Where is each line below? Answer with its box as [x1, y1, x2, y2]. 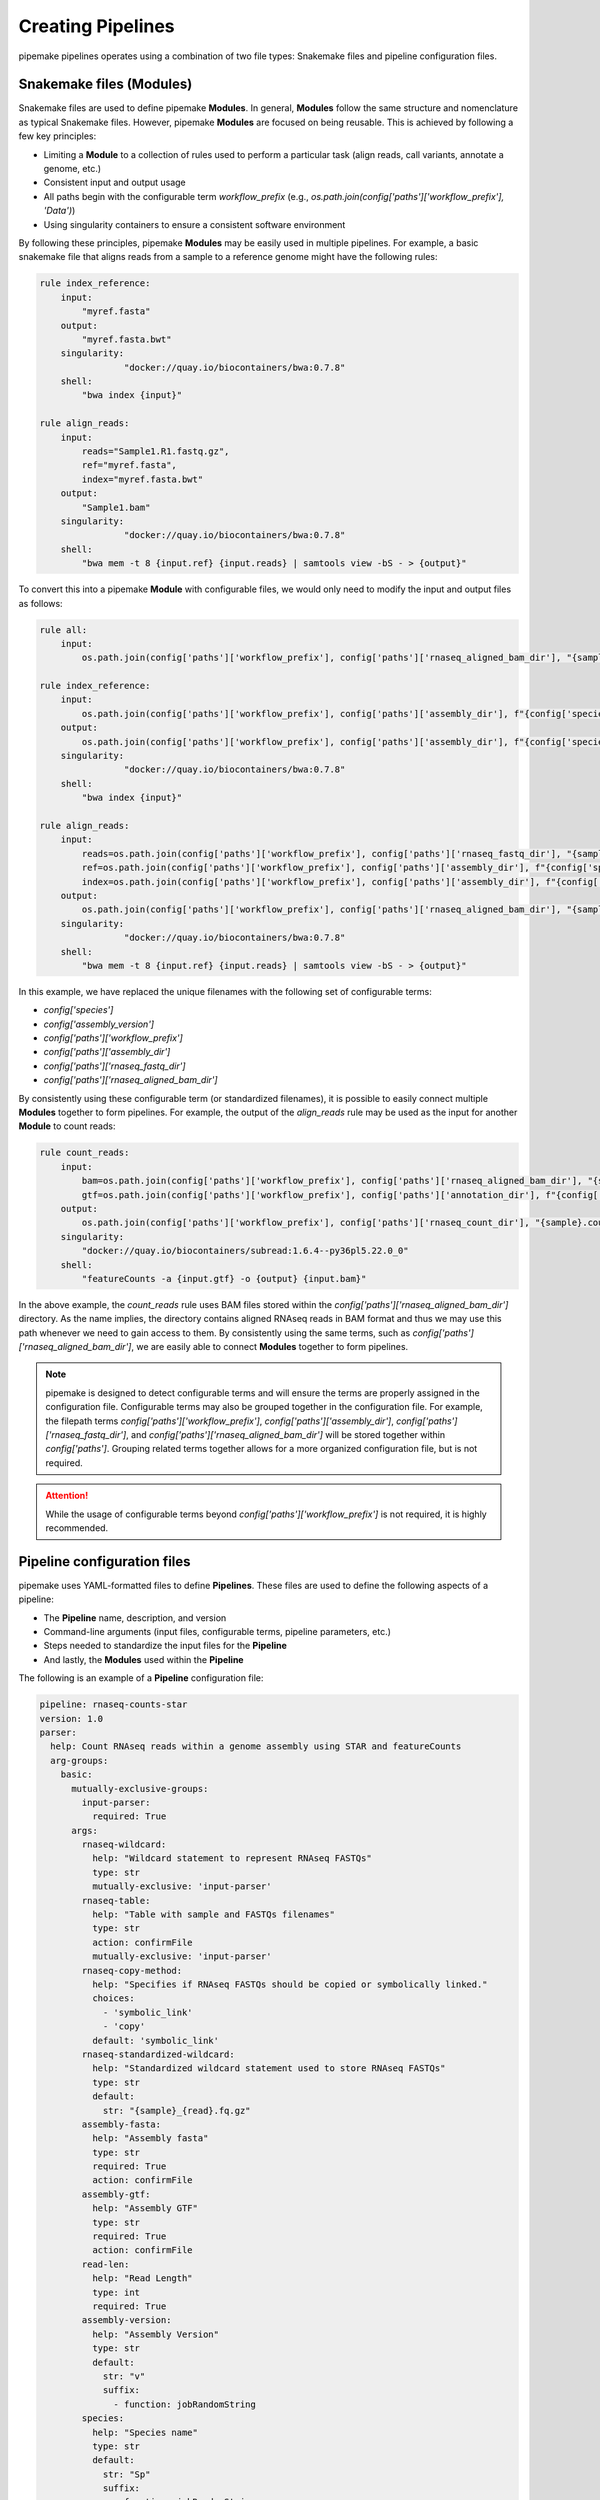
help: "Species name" [91, 2426, 199, 2438]
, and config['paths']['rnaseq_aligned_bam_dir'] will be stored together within [125, 1429, 445, 1440]
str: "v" [102, 2370, 146, 2382]
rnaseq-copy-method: [81, 1965, 183, 1976]
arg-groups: [50, 1755, 109, 1766]
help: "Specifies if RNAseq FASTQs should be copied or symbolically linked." [91, 1979, 489, 1990]
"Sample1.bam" [81, 501, 151, 513]
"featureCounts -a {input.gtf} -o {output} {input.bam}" [81, 1273, 367, 1284]
